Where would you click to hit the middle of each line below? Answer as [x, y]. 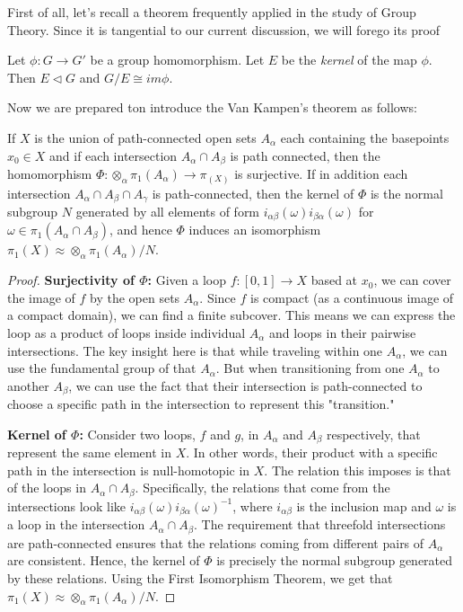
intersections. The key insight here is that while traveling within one [195, 350]
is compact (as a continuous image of [352, 297]
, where [253, 506]
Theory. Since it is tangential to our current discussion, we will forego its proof [224, 29]
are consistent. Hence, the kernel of [104, 560]
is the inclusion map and [364, 506]
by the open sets [135, 297]
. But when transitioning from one [310, 368]
